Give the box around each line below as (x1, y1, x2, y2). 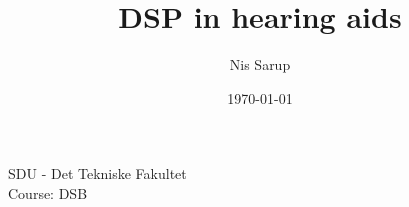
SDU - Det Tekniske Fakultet (8, 163, 187, 184)
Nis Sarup (229, 54, 291, 75)
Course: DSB (8, 182, 88, 203)
